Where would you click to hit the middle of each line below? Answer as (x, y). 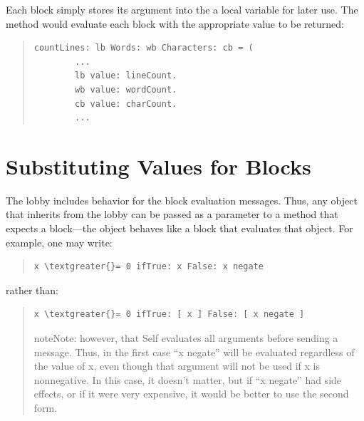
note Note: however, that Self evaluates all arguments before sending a (186, 338)
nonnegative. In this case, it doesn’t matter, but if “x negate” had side (188, 379)
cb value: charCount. (126, 104)
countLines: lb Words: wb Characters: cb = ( (144, 48)
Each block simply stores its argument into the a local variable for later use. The (182, 9)
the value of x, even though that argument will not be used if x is (177, 366)
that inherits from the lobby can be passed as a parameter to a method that (172, 214)
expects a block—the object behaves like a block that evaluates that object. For (180, 228)
